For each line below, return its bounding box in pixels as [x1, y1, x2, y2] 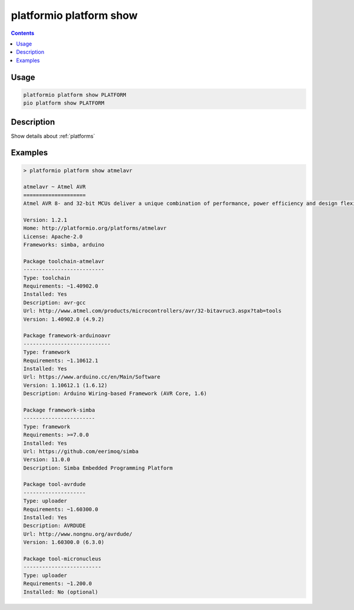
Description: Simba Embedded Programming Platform [23, 464, 173, 471]
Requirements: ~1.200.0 [23, 580, 93, 587]
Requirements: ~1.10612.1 [23, 357, 99, 364]
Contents [11, 30, 35, 37]
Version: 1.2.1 [23, 216, 67, 223]
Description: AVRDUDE [23, 523, 86, 529]
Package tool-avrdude [23, 481, 86, 488]
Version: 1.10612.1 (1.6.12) [23, 381, 108, 389]
